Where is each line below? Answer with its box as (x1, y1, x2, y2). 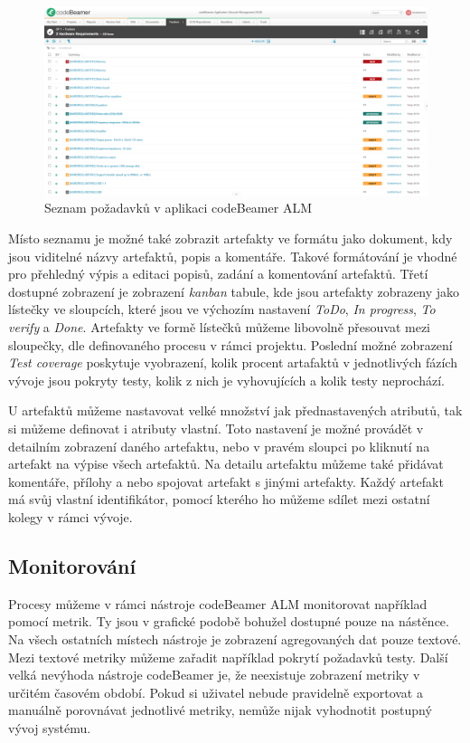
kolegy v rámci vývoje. (8, 507, 133, 526)
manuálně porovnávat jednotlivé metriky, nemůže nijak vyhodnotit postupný (8, 700, 432, 719)
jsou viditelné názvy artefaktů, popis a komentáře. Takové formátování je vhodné (8, 246, 457, 265)
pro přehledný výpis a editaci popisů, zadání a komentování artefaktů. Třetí (8, 264, 428, 283)
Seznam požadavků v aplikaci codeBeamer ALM (44, 198, 312, 217)
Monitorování (8, 551, 136, 579)
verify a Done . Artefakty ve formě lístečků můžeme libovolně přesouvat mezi (8, 318, 431, 337)
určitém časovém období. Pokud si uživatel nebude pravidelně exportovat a (8, 682, 423, 701)
